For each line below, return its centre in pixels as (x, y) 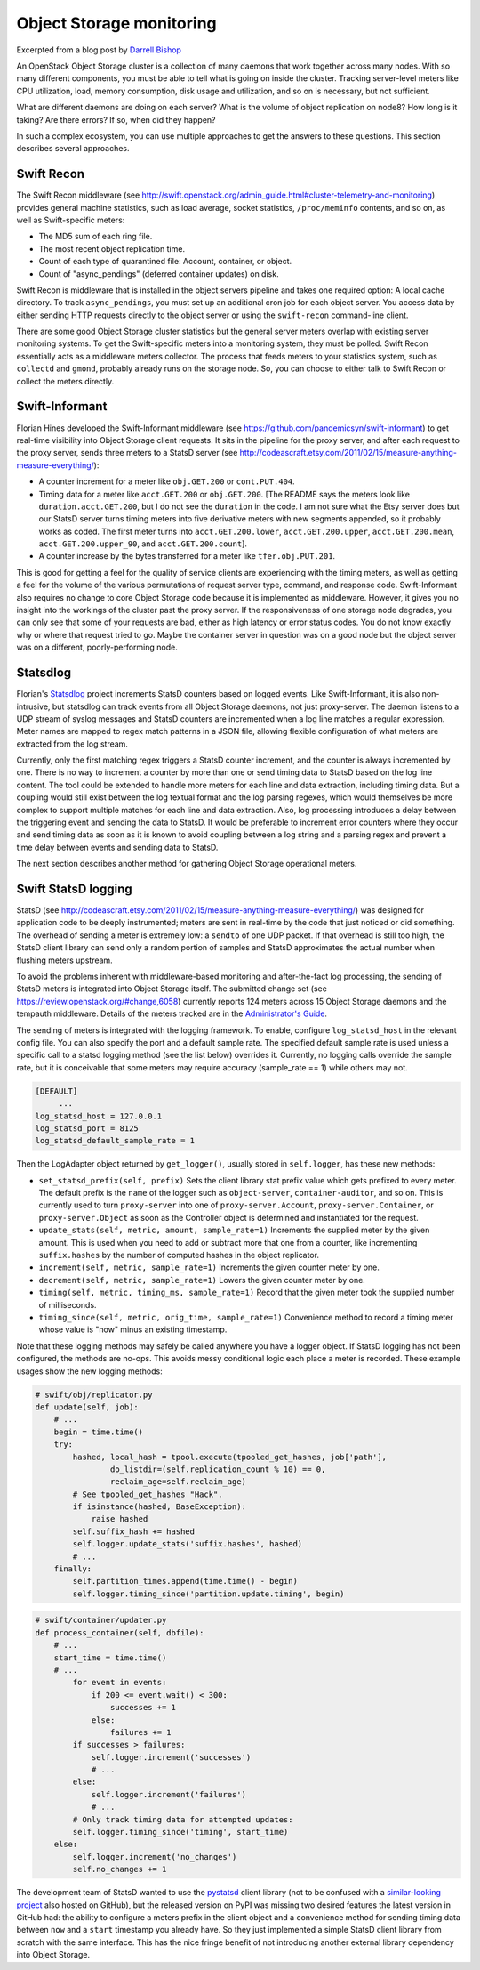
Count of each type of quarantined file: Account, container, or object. (165, 262)
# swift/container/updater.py (101, 1620)
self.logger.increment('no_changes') (155, 1857)
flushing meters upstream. (64, 960)
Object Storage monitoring (116, 23)
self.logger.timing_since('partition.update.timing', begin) (208, 1594)
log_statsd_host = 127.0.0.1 (99, 1116)
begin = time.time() (99, 1432)
